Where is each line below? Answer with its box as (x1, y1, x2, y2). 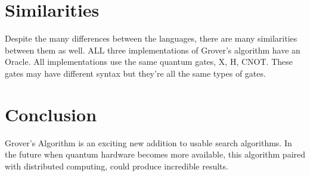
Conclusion (5, 102, 97, 126)
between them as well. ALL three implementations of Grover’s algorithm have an (5, 43, 300, 56)
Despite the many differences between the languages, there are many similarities (5, 32, 297, 45)
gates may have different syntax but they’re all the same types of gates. (5, 67, 266, 79)
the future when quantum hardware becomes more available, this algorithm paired (5, 148, 306, 161)
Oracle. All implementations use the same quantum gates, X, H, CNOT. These (5, 55, 293, 68)
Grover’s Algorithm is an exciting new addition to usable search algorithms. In (5, 136, 292, 149)
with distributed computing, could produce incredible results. (5, 159, 228, 172)
